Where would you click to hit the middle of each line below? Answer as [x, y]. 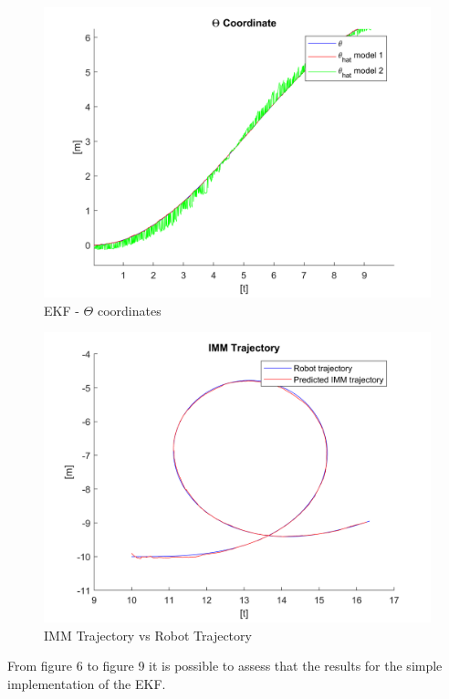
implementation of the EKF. [87, 683]
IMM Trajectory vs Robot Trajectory [148, 635]
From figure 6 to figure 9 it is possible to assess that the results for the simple [225, 666]
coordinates [129, 310]
